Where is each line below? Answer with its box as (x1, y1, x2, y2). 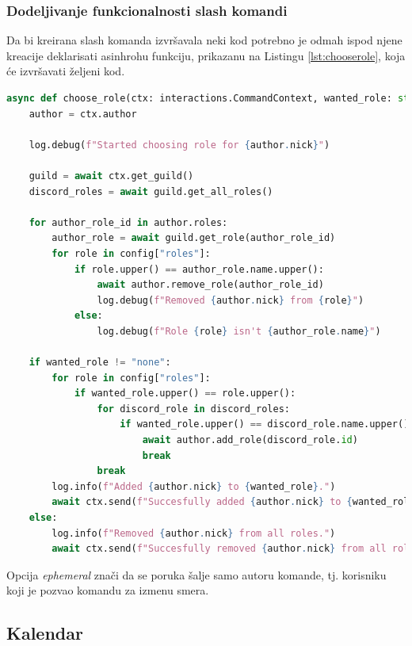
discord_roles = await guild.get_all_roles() (29, 185, 273, 197)
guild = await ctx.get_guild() (29, 170, 194, 182)
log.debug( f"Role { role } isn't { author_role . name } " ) (97, 325, 381, 337)
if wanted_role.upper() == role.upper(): (74, 388, 296, 399)
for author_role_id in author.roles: (29, 216, 228, 228)
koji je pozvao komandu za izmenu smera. (6, 582, 209, 598)
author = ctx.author (29, 108, 137, 120)
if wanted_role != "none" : (29, 357, 171, 369)
